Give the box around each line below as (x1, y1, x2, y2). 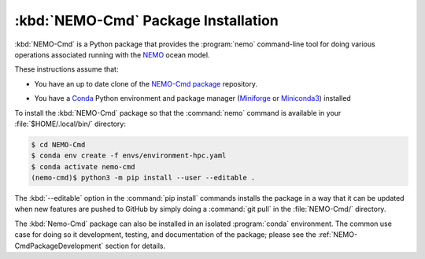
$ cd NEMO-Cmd (31, 140, 86, 149)
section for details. (105, 241, 165, 250)
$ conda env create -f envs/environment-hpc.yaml (31, 151, 227, 161)
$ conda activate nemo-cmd (31, 162, 135, 171)
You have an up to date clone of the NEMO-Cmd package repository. (34, 79, 258, 88)
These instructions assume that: (14, 65, 119, 74)
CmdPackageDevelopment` (14, 241, 104, 250)
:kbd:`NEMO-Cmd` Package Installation (14, 12, 279, 29)
